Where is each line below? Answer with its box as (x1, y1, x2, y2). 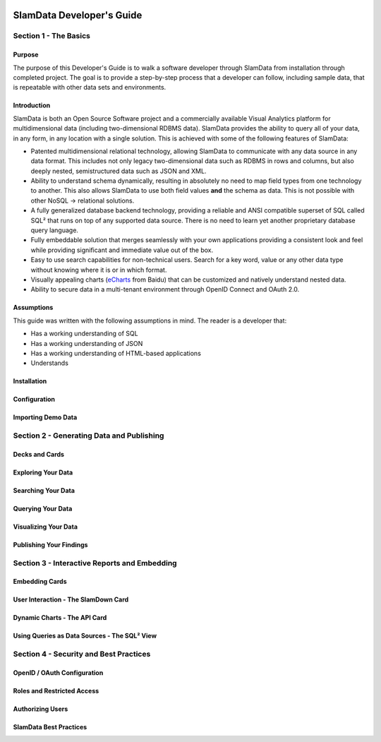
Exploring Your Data (13, 468, 73, 477)
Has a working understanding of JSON (30, 339, 143, 347)
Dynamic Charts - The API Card (13, 614, 107, 622)
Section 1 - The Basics (13, 31, 91, 41)
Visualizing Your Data (13, 522, 78, 531)
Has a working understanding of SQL (30, 329, 138, 338)
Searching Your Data (13, 486, 75, 494)
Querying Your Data (13, 504, 73, 513)
